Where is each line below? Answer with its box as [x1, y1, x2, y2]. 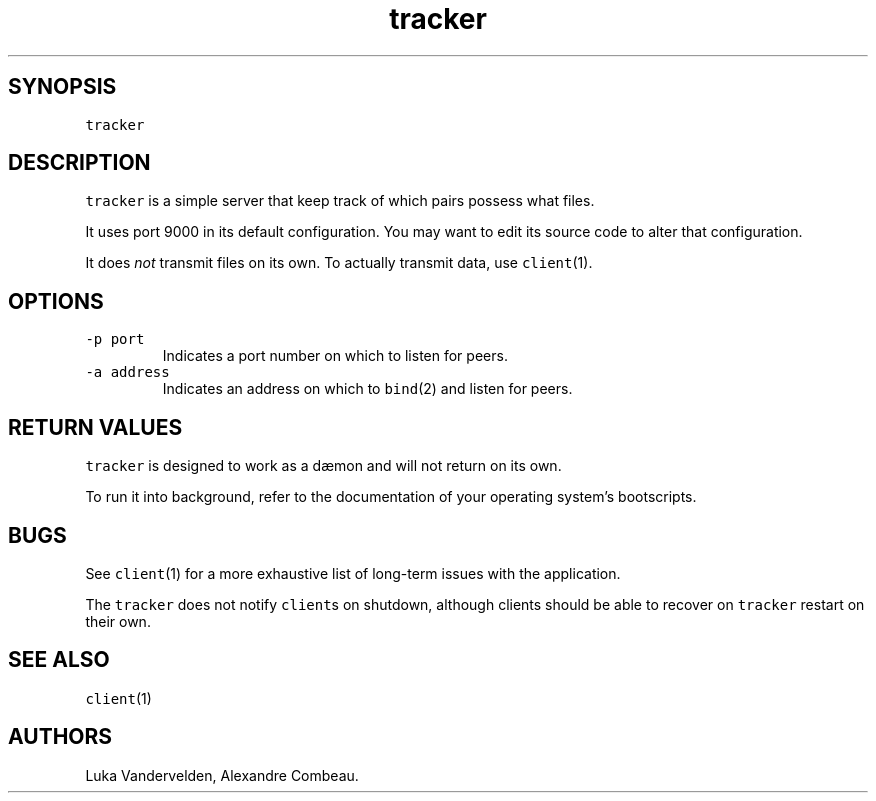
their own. [85, 612, 151, 630]
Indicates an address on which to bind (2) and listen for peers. [162, 380, 573, 398]
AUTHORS [8, 724, 113, 750]
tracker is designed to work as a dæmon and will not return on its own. [85, 457, 562, 475]
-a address [85, 364, 170, 381]
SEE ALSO [8, 647, 110, 673]
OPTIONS [8, 288, 104, 314]
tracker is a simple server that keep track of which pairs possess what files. [85, 192, 595, 210]
